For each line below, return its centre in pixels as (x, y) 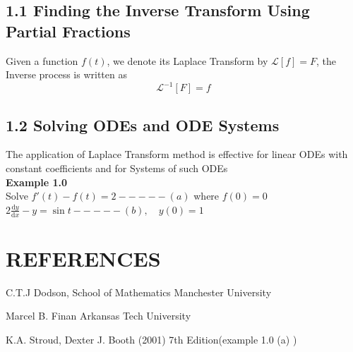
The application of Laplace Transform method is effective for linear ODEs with (177, 154)
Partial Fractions (68, 31)
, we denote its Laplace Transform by (187, 60)
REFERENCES (83, 258)
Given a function (42, 60)
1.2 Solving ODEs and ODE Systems (143, 125)
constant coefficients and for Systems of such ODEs (117, 168)
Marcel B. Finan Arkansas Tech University (98, 316)
